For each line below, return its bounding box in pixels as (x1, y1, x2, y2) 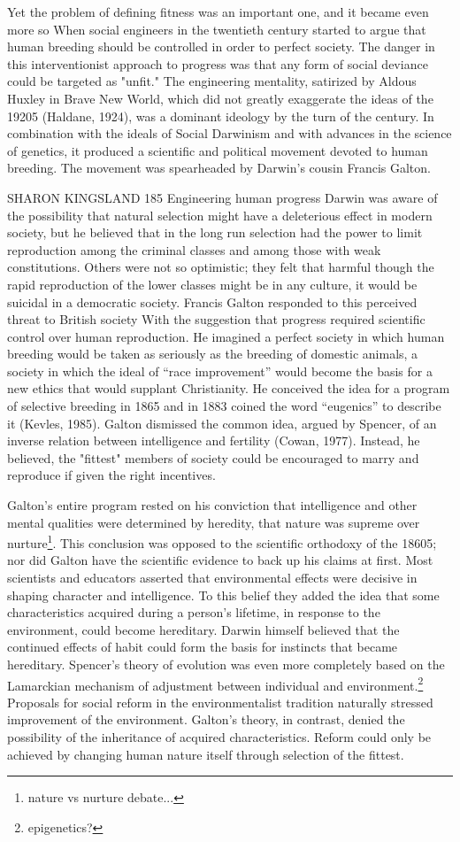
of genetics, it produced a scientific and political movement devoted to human (7, 141, 428, 159)
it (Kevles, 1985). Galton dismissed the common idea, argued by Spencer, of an (7, 413, 437, 432)
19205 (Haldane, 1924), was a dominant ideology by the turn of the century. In (7, 106, 434, 125)
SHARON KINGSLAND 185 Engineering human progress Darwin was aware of (7, 188, 438, 206)
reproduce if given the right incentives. (7, 466, 216, 484)
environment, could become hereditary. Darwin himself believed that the (7, 620, 400, 638)
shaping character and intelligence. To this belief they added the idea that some (7, 585, 440, 604)
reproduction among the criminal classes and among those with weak (7, 240, 381, 259)
